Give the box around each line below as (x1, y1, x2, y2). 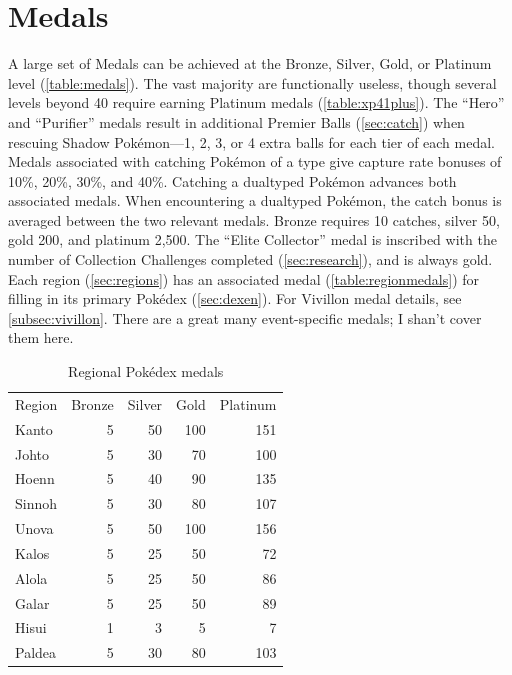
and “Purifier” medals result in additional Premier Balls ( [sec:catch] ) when (8, 111, 465, 132)
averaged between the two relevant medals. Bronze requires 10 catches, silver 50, (8, 209, 500, 230)
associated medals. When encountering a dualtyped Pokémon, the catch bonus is (8, 190, 502, 211)
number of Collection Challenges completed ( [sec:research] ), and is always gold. (8, 249, 493, 270)
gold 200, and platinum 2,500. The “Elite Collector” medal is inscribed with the (8, 229, 497, 250)
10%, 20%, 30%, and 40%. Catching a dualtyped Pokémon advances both (8, 170, 457, 191)
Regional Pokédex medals (68, 361, 224, 382)
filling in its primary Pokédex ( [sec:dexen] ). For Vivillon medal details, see (8, 288, 462, 309)
